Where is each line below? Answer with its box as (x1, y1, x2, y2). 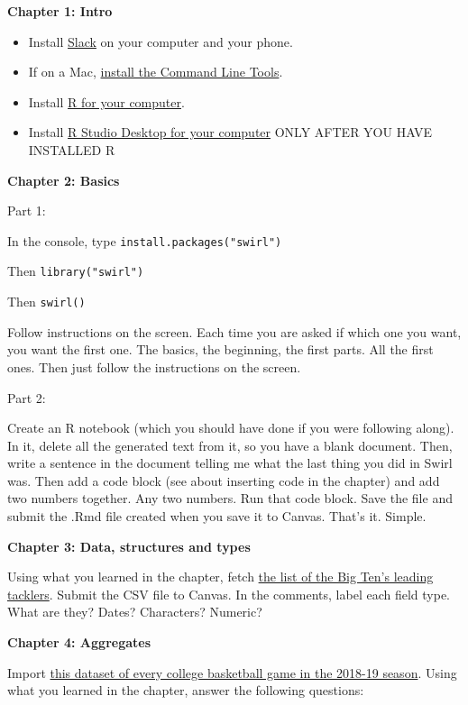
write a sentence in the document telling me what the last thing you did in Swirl (7, 453, 453, 472)
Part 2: (7, 388, 46, 407)
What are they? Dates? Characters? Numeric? (7, 602, 262, 621)
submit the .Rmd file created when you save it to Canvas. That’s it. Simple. (7, 507, 427, 526)
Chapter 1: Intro (7, 2, 113, 20)
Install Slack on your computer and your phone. (28, 32, 293, 50)
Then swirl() (7, 292, 86, 311)
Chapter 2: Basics (7, 170, 120, 189)
